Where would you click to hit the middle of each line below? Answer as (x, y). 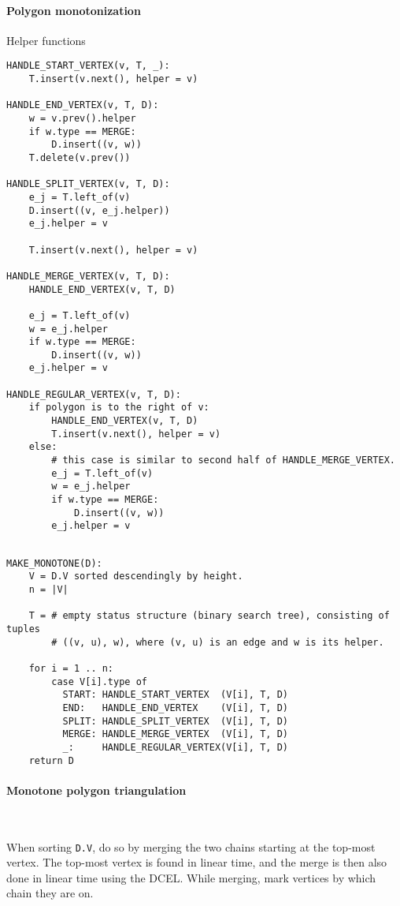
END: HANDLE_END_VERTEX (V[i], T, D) (175, 708)
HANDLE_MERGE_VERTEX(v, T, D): (88, 276)
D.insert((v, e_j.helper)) (99, 210)
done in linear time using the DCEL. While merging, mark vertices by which (191, 877)
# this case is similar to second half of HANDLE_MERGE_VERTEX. (223, 460)
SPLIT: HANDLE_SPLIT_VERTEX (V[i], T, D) (175, 721)
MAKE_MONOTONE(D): (54, 563)
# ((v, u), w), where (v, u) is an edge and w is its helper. (218, 642)
